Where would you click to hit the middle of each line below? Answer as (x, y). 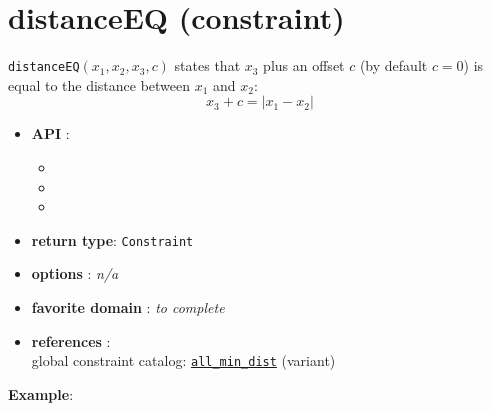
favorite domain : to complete (128, 307)
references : (71, 340)
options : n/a (75, 273)
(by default (393, 65)
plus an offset (304, 65)
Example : (41, 393)
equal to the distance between (99, 84)
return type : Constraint (112, 239)
